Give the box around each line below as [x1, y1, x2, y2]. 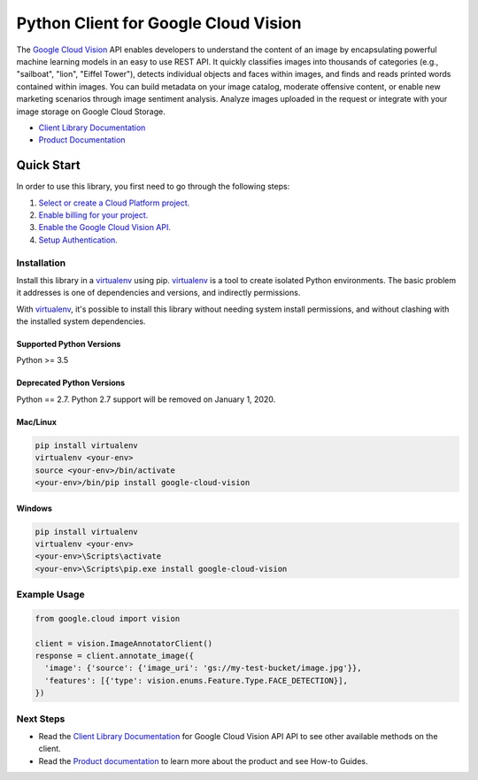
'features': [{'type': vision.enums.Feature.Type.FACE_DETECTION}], [44, 676, 349, 685]
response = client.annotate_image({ [35, 651, 195, 661]
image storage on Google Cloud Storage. [16, 106, 166, 117]
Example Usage [16, 589, 85, 601]
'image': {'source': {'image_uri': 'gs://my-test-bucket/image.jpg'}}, [44, 663, 362, 673]
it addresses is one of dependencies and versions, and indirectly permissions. [16, 288, 301, 298]
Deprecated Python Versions [16, 377, 126, 389]
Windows [16, 503, 52, 514]
